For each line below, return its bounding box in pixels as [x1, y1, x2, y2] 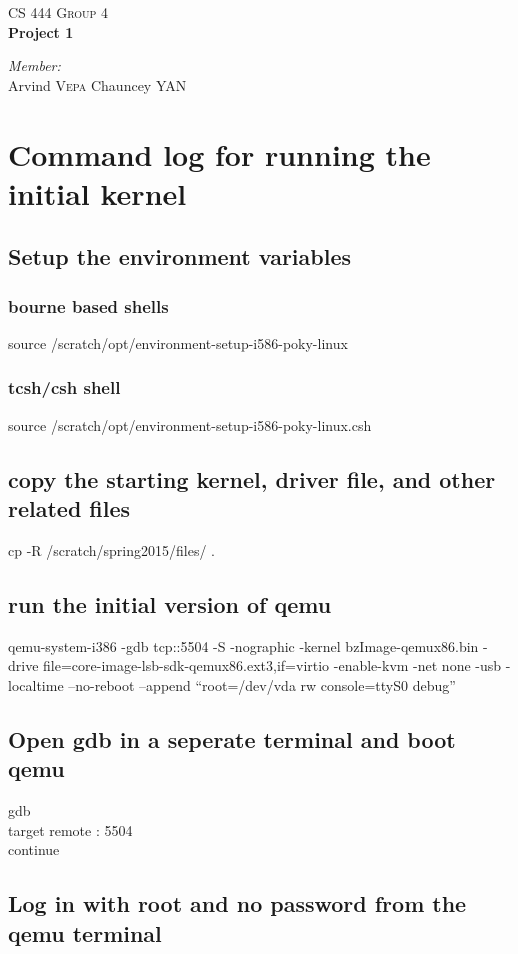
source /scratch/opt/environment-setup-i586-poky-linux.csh [8, 414, 372, 435]
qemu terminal [8, 917, 162, 948]
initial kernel [8, 172, 187, 213]
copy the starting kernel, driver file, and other [8, 463, 496, 494]
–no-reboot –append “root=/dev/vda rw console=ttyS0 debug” [68, 674, 456, 695]
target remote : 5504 [8, 819, 133, 840]
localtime [8, 674, 64, 695]
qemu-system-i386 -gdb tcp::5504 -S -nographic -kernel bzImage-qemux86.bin [8, 635, 479, 656]
